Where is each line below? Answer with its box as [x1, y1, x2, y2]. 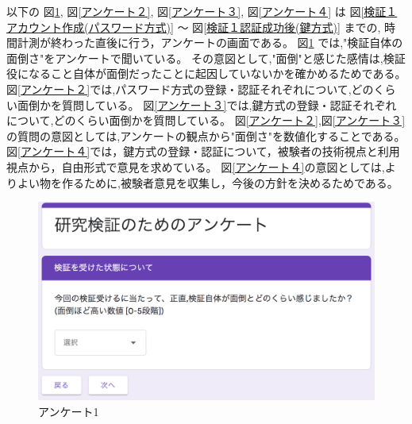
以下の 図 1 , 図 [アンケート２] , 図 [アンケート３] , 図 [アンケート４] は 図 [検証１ [6, 3, 398, 19]
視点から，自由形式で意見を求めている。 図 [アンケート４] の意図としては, [6, 158, 385, 175]
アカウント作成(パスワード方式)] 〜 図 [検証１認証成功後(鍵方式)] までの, [6, 18, 381, 35]
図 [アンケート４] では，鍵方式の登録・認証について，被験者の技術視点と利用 [6, 143, 400, 160]
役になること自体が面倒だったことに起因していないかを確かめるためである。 [6, 65, 406, 82]
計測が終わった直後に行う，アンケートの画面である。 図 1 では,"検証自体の [17, 34, 403, 51]
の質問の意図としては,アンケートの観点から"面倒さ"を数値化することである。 [6, 127, 406, 144]
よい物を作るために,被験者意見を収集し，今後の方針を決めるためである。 [17, 174, 399, 191]
